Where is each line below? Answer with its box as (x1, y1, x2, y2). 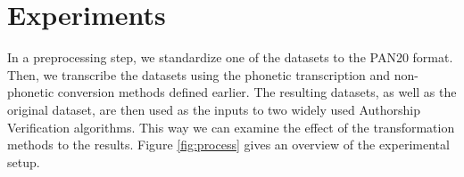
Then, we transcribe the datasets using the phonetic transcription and (7, 65, 391, 84)
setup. (7, 152, 40, 171)
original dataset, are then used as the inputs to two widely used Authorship (7, 100, 420, 118)
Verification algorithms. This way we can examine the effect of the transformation (7, 117, 455, 136)
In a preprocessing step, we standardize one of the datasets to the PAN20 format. (7, 48, 453, 67)
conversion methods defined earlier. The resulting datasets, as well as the (57, 83, 457, 101)
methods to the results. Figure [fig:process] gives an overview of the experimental (7, 135, 450, 154)
